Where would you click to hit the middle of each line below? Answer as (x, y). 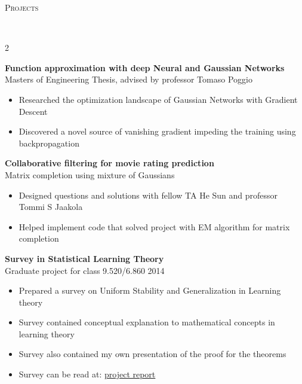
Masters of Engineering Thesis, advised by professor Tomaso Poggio (129, 79)
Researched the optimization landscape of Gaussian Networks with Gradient (158, 99)
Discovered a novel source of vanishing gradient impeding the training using (157, 131)
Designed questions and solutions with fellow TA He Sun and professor (148, 195)
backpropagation (49, 143)
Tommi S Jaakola (51, 207)
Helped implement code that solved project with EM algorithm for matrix (154, 226)
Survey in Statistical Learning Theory (84, 258)
